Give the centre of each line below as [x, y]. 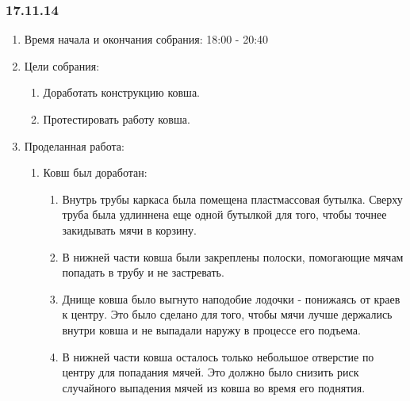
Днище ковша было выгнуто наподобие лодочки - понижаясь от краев [231, 298]
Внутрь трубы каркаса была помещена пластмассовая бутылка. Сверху [232, 199]
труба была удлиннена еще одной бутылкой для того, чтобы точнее [224, 214]
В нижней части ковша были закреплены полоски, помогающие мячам [233, 256]
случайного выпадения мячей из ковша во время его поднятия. [214, 387]
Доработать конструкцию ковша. [121, 92]
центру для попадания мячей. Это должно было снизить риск [211, 372]
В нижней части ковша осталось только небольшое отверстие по [218, 356]
